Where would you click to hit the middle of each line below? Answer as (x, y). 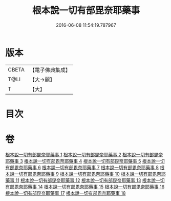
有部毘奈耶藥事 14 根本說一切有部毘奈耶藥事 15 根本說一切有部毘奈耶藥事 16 (85, 187)
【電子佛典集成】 (50, 70)
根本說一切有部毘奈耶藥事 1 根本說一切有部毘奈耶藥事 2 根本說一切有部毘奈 (84, 154)
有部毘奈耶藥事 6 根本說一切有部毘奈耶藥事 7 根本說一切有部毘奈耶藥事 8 (82, 167)
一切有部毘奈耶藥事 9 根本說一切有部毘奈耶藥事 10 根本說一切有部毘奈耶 (90, 174)
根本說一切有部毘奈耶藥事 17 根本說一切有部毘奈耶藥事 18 (66, 193)
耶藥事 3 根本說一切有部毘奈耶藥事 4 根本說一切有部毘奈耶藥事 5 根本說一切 (85, 161)
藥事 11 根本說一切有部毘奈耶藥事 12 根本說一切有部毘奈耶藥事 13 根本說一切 (85, 180)
